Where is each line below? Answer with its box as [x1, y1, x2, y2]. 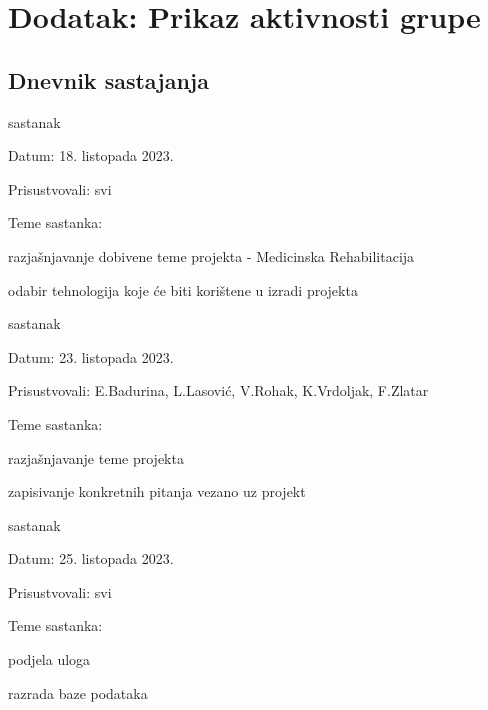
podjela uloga [8, 649, 91, 670]
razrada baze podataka [8, 682, 148, 703]
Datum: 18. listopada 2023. [8, 145, 174, 166]
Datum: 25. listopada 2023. [8, 548, 174, 569]
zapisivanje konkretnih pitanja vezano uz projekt [8, 481, 306, 502]
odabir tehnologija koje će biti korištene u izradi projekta [8, 279, 358, 300]
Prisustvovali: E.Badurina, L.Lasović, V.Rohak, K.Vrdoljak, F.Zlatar [8, 380, 429, 401]
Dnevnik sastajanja [8, 64, 209, 95]
